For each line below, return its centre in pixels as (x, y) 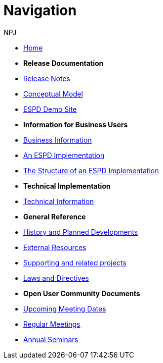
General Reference (55, 216)
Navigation (40, 10)
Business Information (58, 140)
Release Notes (47, 78)
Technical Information (59, 201)
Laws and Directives (56, 278)
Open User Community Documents (82, 293)
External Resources (55, 247)
